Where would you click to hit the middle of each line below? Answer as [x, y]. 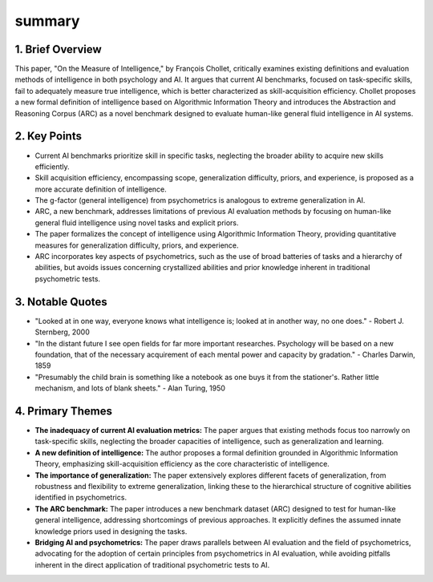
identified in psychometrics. [81, 498]
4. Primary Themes [63, 411]
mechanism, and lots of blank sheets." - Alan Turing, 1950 [130, 388]
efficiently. [52, 166]
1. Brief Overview [58, 49]
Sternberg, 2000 [62, 332]
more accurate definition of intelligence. [101, 189]
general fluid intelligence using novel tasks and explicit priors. [137, 222]
